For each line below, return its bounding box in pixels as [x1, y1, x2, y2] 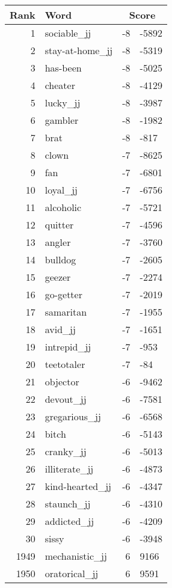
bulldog [45, 253, 76, 266]
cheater [45, 78, 75, 92]
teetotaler [45, 357, 85, 371]
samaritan [45, 305, 87, 319]
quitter [45, 218, 74, 231]
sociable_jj [45, 26, 91, 40]
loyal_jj [45, 183, 78, 197]
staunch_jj [45, 497, 91, 510]
